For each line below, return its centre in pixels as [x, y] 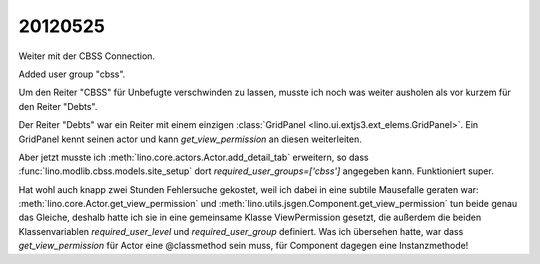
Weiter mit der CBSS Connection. [86, 56]
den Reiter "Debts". [58, 106]
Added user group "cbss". [72, 74]
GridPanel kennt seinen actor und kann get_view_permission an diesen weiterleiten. [190, 139]
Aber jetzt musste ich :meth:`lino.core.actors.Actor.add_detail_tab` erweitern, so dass [193, 157]
